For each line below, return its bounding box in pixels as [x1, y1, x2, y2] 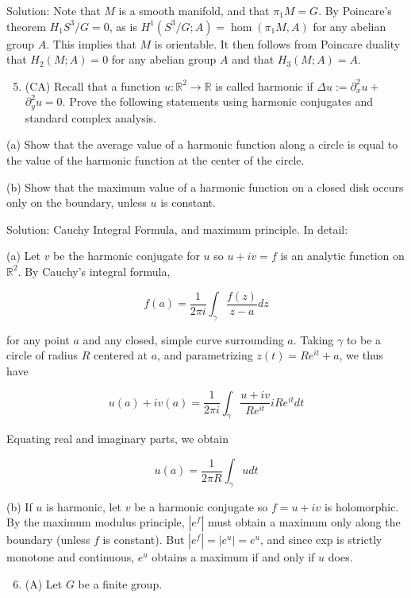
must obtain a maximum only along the [207, 514, 401, 530]
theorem [6, 17, 46, 34]
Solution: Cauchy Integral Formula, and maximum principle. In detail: [6, 220, 348, 237]
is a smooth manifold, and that [118, 2, 270, 18]
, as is [109, 17, 137, 34]
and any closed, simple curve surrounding [83, 331, 284, 348]
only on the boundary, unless [6, 194, 147, 211]
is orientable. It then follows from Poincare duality [154, 35, 401, 52]
